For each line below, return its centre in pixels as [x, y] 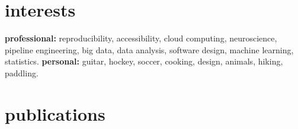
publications [55, 113]
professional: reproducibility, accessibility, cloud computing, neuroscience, [141, 38]
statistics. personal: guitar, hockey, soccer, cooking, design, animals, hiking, [144, 61]
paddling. [22, 72]
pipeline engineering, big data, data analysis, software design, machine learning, [149, 49]
